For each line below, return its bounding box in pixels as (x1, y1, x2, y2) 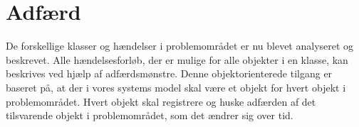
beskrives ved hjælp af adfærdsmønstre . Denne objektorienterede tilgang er (6, 66, 333, 81)
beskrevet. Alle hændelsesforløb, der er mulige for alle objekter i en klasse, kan (6, 52, 348, 67)
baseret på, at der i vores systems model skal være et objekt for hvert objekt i (6, 79, 346, 94)
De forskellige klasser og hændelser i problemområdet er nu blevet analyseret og (6, 38, 354, 53)
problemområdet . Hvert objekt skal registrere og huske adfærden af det (6, 94, 316, 109)
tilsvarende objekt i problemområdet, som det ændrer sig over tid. (6, 108, 293, 123)
